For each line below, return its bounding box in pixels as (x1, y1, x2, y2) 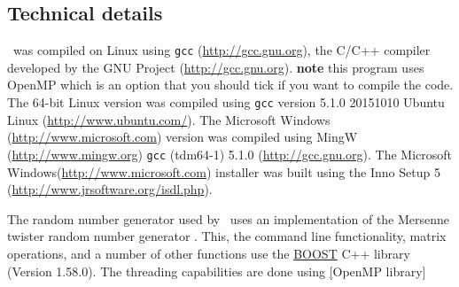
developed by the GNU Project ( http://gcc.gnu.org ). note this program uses (7, 58, 424, 76)
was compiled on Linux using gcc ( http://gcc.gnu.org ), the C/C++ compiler (12, 41, 431, 59)
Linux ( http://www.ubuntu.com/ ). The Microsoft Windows (7, 110, 331, 128)
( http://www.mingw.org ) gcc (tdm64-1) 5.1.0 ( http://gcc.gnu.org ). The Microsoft (7, 144, 453, 163)
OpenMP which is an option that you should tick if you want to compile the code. (7, 75, 454, 94)
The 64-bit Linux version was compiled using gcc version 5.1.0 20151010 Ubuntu (7, 93, 445, 112)
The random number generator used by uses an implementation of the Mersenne (7, 209, 450, 228)
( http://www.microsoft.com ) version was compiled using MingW (7, 128, 358, 146)
